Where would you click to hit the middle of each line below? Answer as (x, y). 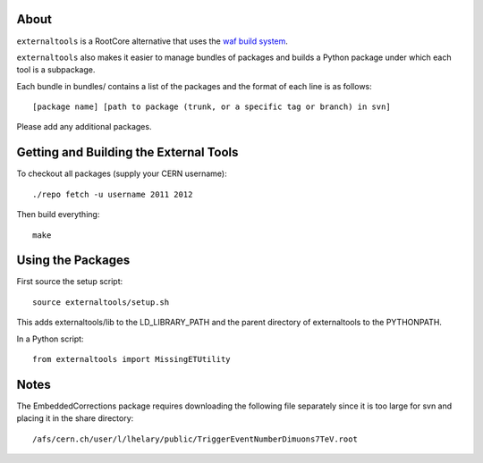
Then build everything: (58, 215)
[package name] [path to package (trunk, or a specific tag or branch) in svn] (212, 107)
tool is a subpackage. (56, 70)
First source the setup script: (70, 282)
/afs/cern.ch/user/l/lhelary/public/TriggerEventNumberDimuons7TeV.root (195, 439)
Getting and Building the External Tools (127, 152)
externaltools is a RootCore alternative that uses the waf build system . (152, 41)
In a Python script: (50, 339)
